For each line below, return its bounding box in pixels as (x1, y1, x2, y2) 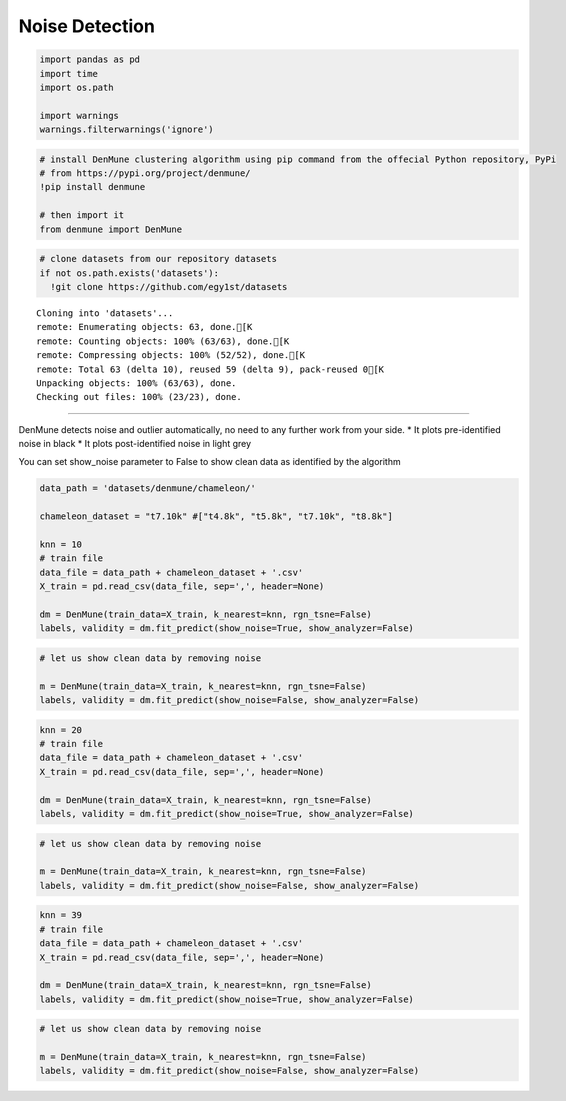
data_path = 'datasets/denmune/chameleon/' (39, 483, 257, 494)
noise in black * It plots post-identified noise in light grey (18, 438, 252, 450)
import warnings (39, 110, 120, 121)
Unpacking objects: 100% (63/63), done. (36, 377, 237, 389)
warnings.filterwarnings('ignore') (39, 124, 214, 135)
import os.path (39, 81, 114, 93)
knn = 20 (39, 724, 83, 735)
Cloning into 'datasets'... (36, 307, 174, 319)
